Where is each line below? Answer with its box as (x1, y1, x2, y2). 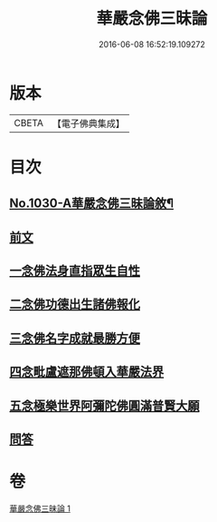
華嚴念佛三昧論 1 (9, 503, 71, 514)
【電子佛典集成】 (52, 117, 125, 130)
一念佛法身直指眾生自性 (9, 263, 140, 279)
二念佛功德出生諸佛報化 (9, 297, 140, 312)
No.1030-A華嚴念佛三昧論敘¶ (9, 196, 175, 212)
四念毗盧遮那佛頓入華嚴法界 (9, 364, 165, 379)
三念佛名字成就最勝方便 (9, 330, 140, 346)
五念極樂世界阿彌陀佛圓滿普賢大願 (9, 398, 200, 413)
